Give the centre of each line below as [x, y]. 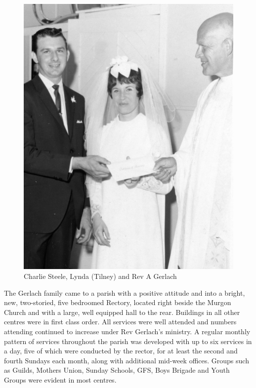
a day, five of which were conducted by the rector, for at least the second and [121, 351]
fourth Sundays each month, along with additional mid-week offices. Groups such [127, 360]
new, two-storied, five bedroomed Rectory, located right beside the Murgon [118, 302]
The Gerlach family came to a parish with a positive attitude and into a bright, [125, 292]
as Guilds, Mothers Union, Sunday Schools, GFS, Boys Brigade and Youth [117, 370]
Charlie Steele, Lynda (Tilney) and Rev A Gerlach [100, 276]
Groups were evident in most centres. [60, 379]
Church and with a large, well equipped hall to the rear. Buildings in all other [122, 312]
